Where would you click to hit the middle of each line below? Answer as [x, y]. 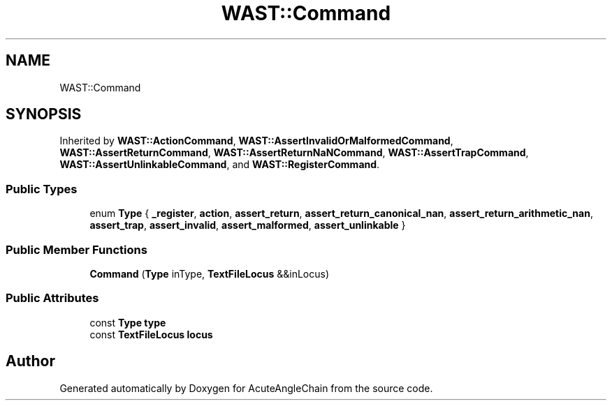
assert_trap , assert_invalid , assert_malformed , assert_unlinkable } [248, 225]
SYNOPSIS [44, 114]
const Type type [128, 322]
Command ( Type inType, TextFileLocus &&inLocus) [210, 273]
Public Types [42, 189]
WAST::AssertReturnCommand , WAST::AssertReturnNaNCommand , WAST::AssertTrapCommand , [294, 153]
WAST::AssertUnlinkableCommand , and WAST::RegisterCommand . [220, 165]
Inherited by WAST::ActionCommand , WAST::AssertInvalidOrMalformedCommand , [256, 141]
